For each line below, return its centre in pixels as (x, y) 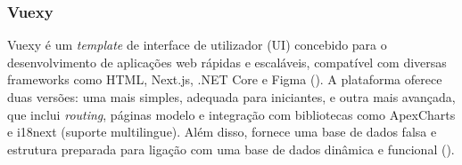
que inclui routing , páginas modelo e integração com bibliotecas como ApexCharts (231, 114)
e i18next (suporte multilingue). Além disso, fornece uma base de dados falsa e (222, 132)
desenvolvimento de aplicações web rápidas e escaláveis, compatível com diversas (227, 62)
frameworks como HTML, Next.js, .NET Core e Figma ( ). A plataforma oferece (225, 79)
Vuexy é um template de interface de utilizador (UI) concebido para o (197, 45)
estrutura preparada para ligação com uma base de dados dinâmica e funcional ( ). (231, 149)
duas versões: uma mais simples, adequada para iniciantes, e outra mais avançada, (231, 97)
